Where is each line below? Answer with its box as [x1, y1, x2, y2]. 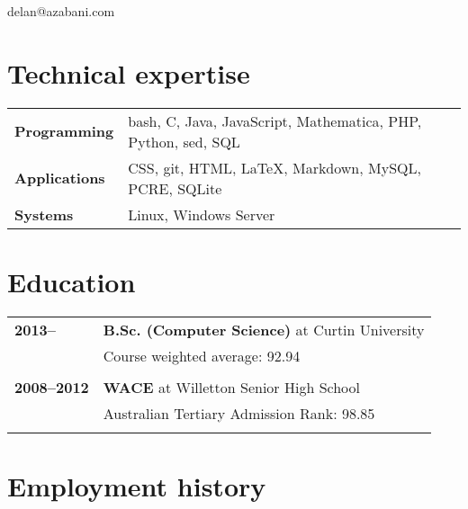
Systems [14, 203, 74, 225]
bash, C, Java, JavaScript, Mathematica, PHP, [128, 110, 422, 131]
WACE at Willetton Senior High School [103, 376, 360, 397]
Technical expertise [7, 54, 250, 91]
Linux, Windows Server [128, 203, 275, 225]
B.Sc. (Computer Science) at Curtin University [103, 318, 425, 340]
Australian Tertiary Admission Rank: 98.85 [103, 402, 375, 424]
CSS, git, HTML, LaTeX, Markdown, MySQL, [128, 156, 421, 178]
